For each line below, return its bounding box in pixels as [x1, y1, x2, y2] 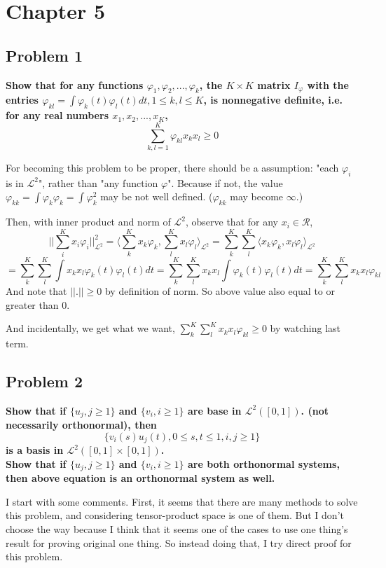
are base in [187, 403, 242, 417]
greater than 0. [6, 297, 70, 312]
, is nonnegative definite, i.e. [203, 92, 343, 107]
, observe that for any [185, 214, 278, 229]
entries [6, 92, 39, 107]
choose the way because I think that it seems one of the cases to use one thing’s [6, 522, 348, 536]
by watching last [270, 321, 340, 335]
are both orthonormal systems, [187, 456, 340, 471]
